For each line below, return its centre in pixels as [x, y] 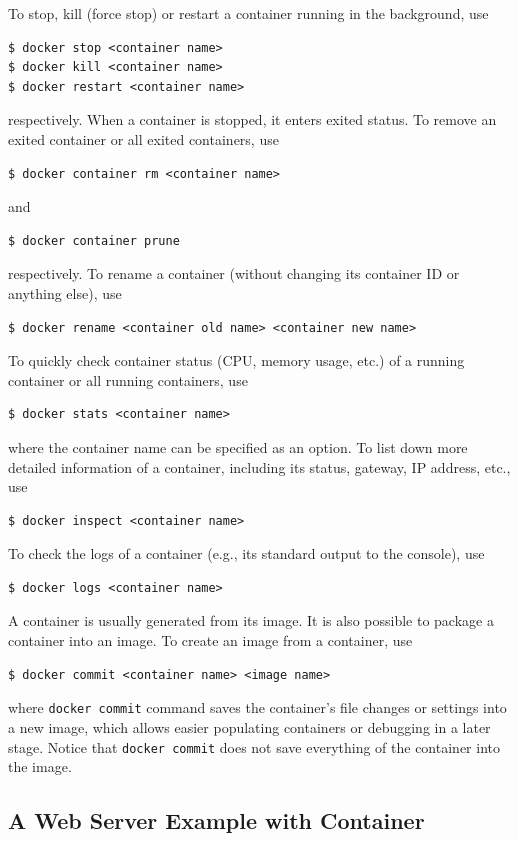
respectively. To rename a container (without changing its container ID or [234, 273]
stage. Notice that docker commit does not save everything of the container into [254, 746]
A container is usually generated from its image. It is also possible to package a [251, 620]
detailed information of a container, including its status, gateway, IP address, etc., [259, 466]
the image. [40, 766]
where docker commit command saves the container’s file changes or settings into [257, 707]
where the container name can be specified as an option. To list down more [238, 446]
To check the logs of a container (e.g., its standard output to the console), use [246, 553]
